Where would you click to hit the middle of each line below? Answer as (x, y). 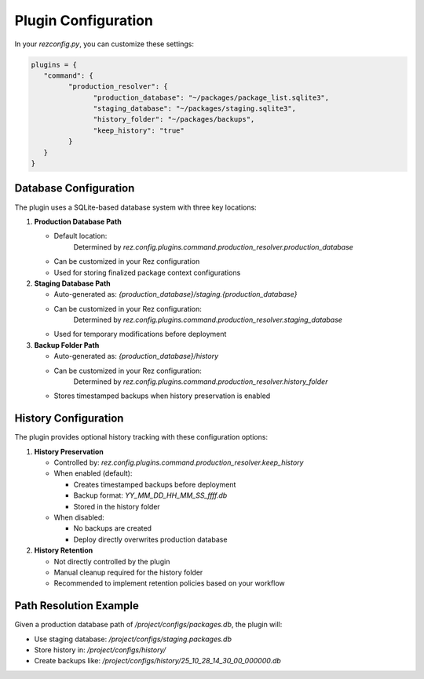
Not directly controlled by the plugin (112, 561)
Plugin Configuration (84, 20)
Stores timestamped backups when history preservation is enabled (162, 396)
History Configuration (69, 419)
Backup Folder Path (67, 345)
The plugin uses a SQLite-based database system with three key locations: (135, 207)
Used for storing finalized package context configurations (147, 272)
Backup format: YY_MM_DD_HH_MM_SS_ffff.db (150, 495)
